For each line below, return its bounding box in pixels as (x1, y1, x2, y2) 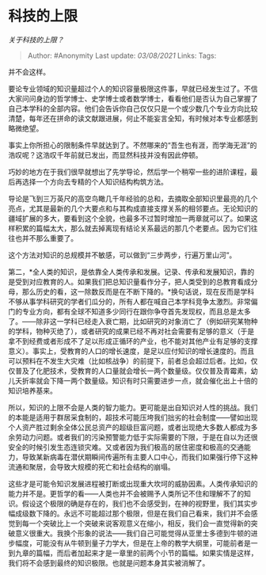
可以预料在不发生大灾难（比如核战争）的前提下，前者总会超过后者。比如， (8, 356, 251, 365)
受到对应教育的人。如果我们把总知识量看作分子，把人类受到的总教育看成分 (14, 276, 258, 286)
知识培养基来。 (8, 386, 57, 395)
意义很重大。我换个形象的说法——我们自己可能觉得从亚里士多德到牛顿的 (14, 528, 251, 538)
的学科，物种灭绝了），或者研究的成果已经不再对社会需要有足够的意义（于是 (8, 326, 255, 336)
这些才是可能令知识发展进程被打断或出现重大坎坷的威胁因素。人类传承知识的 (8, 478, 258, 488)
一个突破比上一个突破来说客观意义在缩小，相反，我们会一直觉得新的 (28, 518, 251, 527)
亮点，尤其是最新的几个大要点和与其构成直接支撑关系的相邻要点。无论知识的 (8, 204, 258, 213)
